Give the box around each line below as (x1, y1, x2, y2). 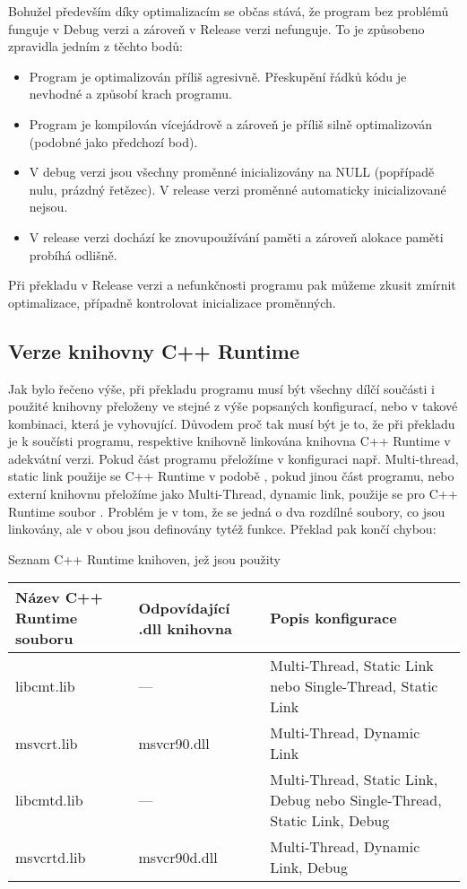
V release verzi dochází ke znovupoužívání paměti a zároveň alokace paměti (29, 227, 444, 246)
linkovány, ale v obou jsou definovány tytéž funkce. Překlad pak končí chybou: (8, 519, 437, 538)
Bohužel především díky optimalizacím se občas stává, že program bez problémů (8, 2, 449, 20)
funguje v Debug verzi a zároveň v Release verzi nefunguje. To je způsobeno (8, 19, 425, 38)
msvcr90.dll (138, 732, 210, 754)
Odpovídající (138, 597, 230, 618)
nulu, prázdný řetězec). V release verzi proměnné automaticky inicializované (29, 179, 446, 198)
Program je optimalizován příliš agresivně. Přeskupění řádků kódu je (29, 66, 407, 85)
